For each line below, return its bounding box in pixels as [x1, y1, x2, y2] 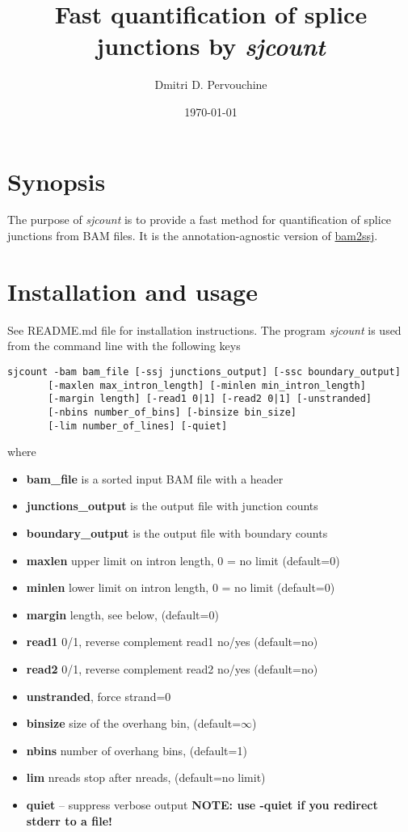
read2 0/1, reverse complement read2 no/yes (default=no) [26, 660, 318, 677]
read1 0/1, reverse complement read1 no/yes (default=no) [26, 633, 318, 650]
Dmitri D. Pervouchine [154, 76, 267, 93]
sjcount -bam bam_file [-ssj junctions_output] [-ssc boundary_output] [7, 365, 401, 378]
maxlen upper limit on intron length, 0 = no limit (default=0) [26, 551, 340, 568]
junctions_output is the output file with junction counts [26, 497, 318, 514]
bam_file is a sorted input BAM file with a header [26, 470, 284, 487]
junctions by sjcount [96, 29, 326, 63]
